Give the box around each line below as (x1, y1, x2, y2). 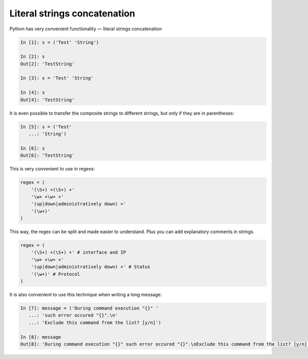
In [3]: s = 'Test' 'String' (20, 75, 94, 81)
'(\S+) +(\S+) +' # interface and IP (31, 250, 126, 255)
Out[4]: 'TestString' (20, 97, 75, 103)
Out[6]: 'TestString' (20, 153, 75, 159)
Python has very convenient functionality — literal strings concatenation (9, 26, 162, 32)
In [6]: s (20, 145, 45, 151)
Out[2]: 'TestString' (20, 61, 75, 67)
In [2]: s (20, 54, 45, 60)
